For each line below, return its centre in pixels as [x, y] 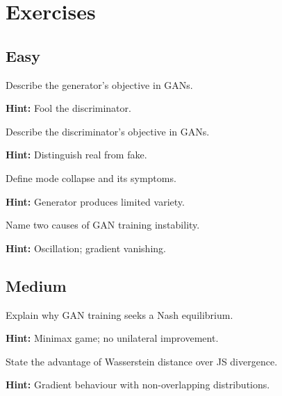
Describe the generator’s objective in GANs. [99, 84]
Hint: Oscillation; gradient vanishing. [86, 248]
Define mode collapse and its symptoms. [91, 178]
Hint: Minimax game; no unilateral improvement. [112, 338]
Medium [36, 285]
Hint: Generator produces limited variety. [95, 201]
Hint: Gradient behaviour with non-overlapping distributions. [138, 385]
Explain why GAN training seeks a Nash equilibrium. [119, 314]
